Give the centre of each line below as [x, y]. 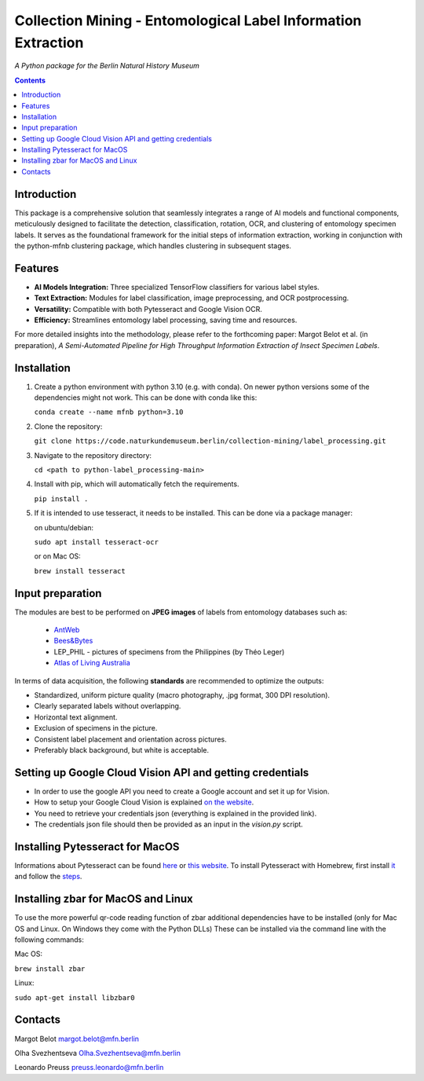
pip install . [61, 498]
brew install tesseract [80, 571]
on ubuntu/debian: [64, 527]
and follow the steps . [48, 877]
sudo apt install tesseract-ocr [96, 542]
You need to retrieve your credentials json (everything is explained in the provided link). [175, 813]
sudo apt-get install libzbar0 [75, 997]
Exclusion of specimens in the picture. [96, 728]
